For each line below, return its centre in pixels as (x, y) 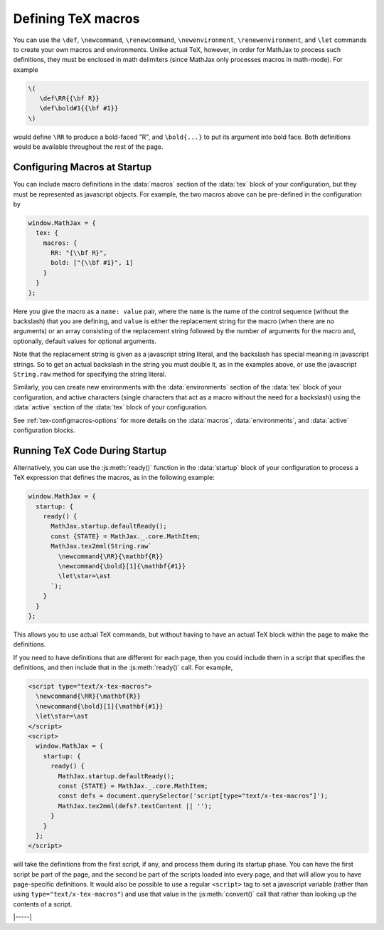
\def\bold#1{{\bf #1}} (79, 108)
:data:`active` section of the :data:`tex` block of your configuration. (110, 407)
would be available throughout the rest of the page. (88, 147)
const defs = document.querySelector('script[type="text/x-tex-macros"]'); (193, 796)
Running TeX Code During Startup (90, 450)
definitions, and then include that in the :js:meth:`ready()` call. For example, (123, 668)
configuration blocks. (44, 430)
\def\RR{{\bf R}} (69, 99)
